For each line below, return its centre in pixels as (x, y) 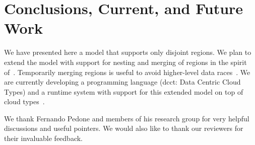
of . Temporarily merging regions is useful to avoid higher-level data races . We (127, 72)
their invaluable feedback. (44, 138)
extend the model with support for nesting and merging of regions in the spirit (125, 62)
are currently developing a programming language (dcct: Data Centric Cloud (122, 82)
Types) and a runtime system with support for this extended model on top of (124, 91)
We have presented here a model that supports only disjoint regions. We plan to (128, 52)
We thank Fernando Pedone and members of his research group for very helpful (127, 118)
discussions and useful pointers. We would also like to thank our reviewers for (124, 128)
